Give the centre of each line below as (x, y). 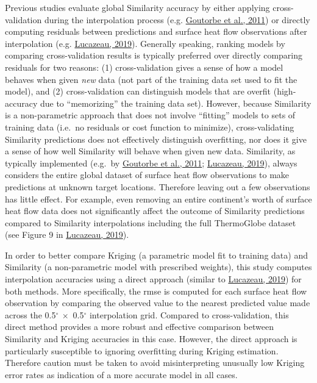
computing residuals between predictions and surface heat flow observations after (156, 31)
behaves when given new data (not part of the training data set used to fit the (151, 79)
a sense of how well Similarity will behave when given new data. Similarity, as (150, 151)
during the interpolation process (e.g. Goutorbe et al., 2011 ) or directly (177, 19)
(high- (285, 91)
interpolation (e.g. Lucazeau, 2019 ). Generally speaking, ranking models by (145, 43)
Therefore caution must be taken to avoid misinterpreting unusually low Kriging (155, 363)
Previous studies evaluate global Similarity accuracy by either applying (137, 7)
